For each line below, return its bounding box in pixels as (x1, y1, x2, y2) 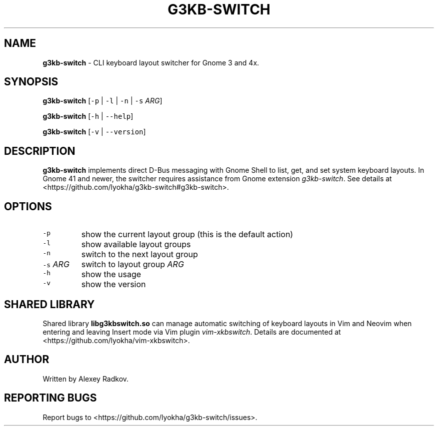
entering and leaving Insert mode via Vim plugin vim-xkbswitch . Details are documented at (42, 327, 341, 336)
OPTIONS (4, 200, 52, 213)
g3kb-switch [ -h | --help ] (42, 112, 133, 121)
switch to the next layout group (81, 249, 198, 260)
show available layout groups (81, 239, 191, 250)
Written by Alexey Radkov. (42, 374, 129, 383)
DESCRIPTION (4, 144, 75, 157)
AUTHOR (4, 353, 49, 366)
